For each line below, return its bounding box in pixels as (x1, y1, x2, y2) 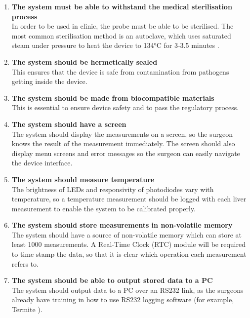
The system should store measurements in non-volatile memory (11, 220, 233, 230)
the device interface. (11, 158, 73, 168)
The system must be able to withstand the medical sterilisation (11, 1, 232, 11)
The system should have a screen (11, 119, 126, 129)
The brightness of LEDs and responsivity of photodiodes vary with (11, 184, 214, 194)
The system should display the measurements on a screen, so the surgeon (11, 128, 233, 139)
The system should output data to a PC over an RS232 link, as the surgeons (11, 284, 244, 295)
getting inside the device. (11, 76, 87, 86)
